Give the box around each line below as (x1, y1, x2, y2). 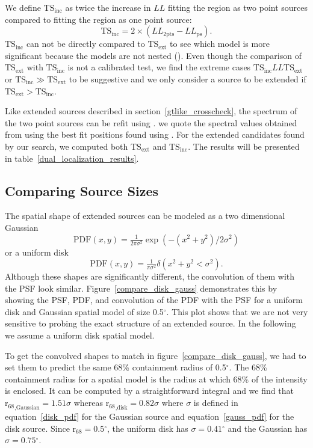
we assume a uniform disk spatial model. (5, 329, 155, 342)
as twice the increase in (65, 1, 151, 13)
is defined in (193, 396, 238, 409)
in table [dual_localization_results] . (5, 152, 139, 164)
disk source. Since (5, 422, 70, 434)
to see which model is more (170, 37, 270, 50)
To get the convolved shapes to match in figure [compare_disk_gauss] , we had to (5, 349, 306, 361)
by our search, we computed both (5, 140, 128, 152)
